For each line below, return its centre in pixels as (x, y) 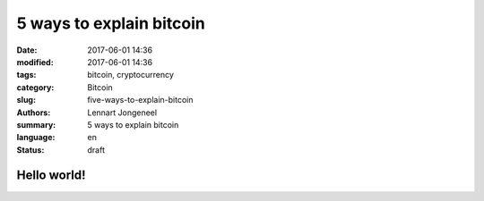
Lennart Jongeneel (122, 113)
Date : (27, 50)
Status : (30, 150)
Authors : (34, 113)
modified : (35, 62)
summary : (36, 124)
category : (35, 87)
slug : (26, 100)
